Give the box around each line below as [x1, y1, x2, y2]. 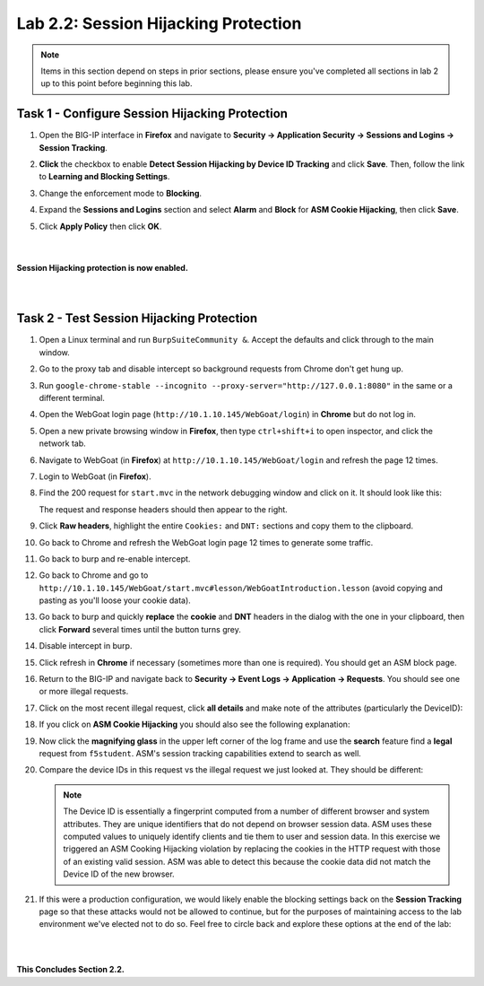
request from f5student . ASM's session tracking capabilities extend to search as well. [39, 747, 362, 758]
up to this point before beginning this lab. [40, 78, 193, 89]
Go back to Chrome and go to [39, 570, 149, 580]
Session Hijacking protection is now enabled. [16, 262, 188, 273]
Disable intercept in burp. [39, 641, 133, 651]
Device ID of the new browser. [63, 868, 175, 879]
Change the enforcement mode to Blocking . [39, 188, 202, 198]
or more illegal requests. [39, 686, 129, 697]
